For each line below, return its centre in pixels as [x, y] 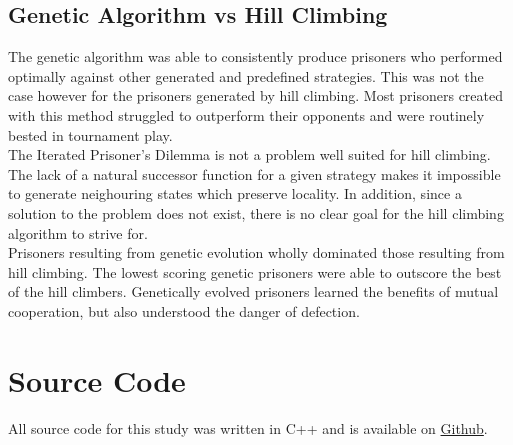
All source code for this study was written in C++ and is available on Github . [248, 427]
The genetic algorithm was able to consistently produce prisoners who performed [255, 56]
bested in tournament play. [90, 134]
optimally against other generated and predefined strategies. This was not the [246, 75]
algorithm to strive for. [78, 232]
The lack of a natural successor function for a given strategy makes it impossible [254, 173]
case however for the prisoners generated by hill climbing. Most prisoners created [256, 95]
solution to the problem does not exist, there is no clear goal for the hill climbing [256, 212]
